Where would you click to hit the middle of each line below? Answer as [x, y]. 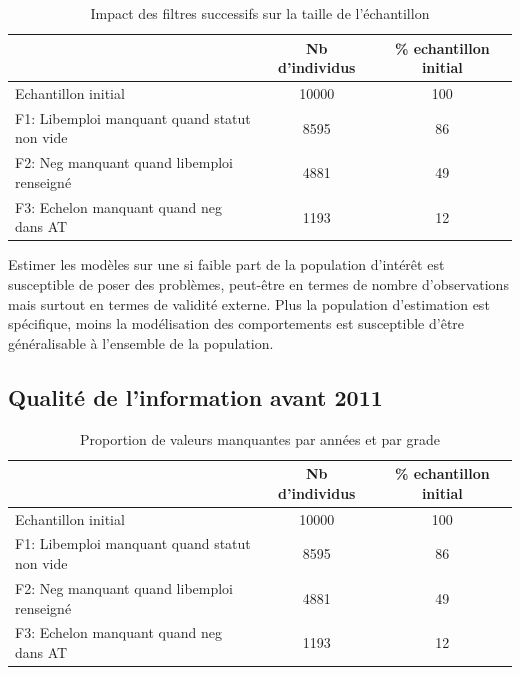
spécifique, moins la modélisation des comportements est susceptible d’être [236, 323]
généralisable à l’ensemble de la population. [141, 342]
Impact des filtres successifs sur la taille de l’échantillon [260, 13]
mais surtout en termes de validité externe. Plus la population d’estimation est [249, 303]
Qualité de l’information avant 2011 [195, 396]
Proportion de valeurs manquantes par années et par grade [259, 438]
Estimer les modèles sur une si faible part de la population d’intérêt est [226, 264]
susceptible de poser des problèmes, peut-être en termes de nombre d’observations [258, 284]
